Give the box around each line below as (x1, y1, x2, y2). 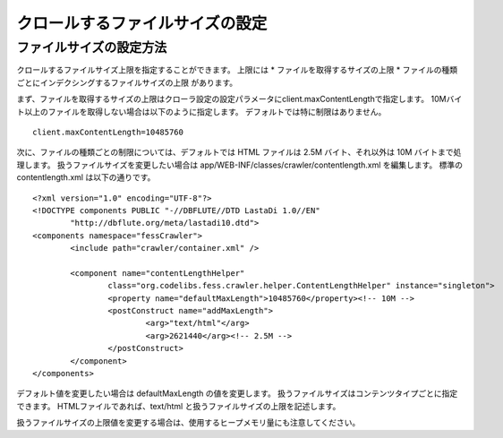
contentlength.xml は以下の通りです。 (16, 172, 156, 183)
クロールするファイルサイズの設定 (16, 13, 268, 33)
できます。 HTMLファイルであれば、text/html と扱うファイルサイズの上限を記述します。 (16, 400, 341, 411)
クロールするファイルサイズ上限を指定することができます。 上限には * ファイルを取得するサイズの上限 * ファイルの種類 (16, 64, 458, 75)
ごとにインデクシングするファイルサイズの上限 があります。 (16, 77, 238, 88)
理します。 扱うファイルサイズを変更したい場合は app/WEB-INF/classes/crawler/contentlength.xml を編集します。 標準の (16, 159, 464, 170)
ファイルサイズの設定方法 (16, 39, 167, 56)
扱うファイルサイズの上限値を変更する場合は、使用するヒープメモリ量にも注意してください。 (16, 417, 361, 428)
